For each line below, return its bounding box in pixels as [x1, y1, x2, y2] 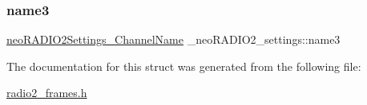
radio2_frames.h [6, 84, 87, 101]
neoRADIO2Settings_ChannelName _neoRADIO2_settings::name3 [6, 31, 341, 48]
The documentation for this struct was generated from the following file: [6, 57, 361, 74]
